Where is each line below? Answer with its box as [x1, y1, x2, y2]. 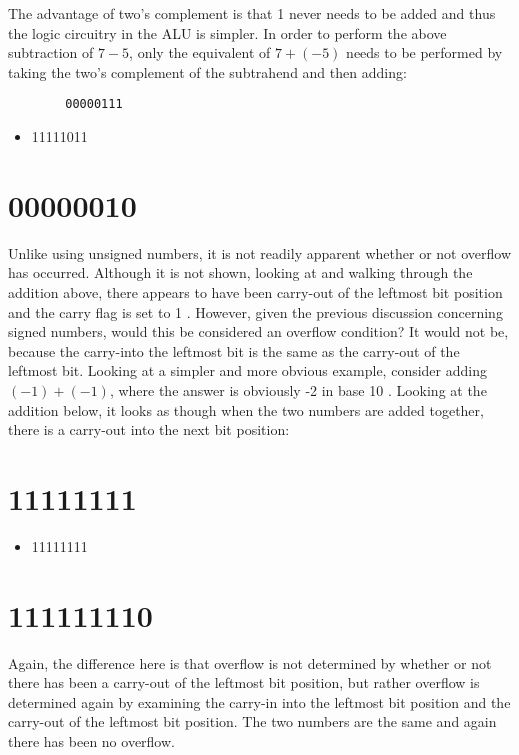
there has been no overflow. [8, 730, 175, 751]
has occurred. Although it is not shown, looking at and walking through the [8, 262, 473, 283]
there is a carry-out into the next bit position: [8, 419, 290, 440]
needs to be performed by [346, 42, 503, 63]
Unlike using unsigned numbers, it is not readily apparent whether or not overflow [8, 242, 512, 263]
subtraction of [8, 42, 94, 63]
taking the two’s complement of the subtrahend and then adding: [8, 61, 407, 82]
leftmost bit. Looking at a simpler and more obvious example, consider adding [8, 360, 487, 381]
